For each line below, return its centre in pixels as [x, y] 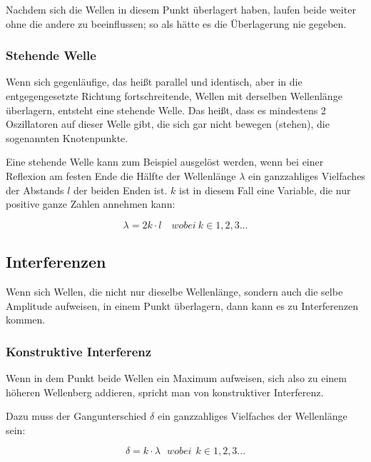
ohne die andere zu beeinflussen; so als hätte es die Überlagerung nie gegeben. [176, 23]
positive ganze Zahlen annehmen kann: [91, 204]
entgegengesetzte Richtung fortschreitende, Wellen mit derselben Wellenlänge [174, 96]
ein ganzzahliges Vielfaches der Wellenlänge [252, 416]
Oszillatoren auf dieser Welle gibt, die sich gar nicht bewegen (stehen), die [168, 124]
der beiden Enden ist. [121, 190]
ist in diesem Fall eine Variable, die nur [265, 190]
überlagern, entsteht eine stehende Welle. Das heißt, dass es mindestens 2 [166, 110]
